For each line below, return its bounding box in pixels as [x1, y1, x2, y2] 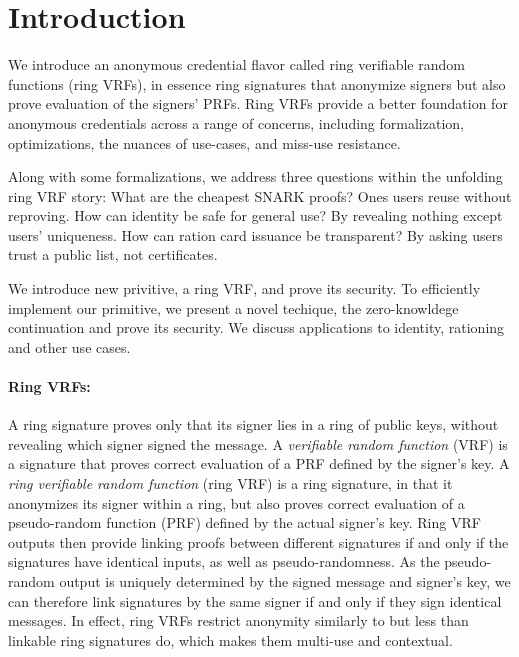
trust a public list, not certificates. [8, 244, 218, 265]
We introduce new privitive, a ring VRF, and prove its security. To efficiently [8, 278, 481, 299]
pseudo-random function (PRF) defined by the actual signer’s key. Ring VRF [8, 512, 481, 533]
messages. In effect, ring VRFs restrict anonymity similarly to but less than [8, 610, 469, 631]
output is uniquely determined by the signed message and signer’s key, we [59, 570, 511, 591]
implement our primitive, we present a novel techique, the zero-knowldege [8, 297, 459, 318]
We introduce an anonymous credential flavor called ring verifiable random [8, 54, 465, 75]
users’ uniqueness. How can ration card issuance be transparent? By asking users [8, 224, 503, 245]
